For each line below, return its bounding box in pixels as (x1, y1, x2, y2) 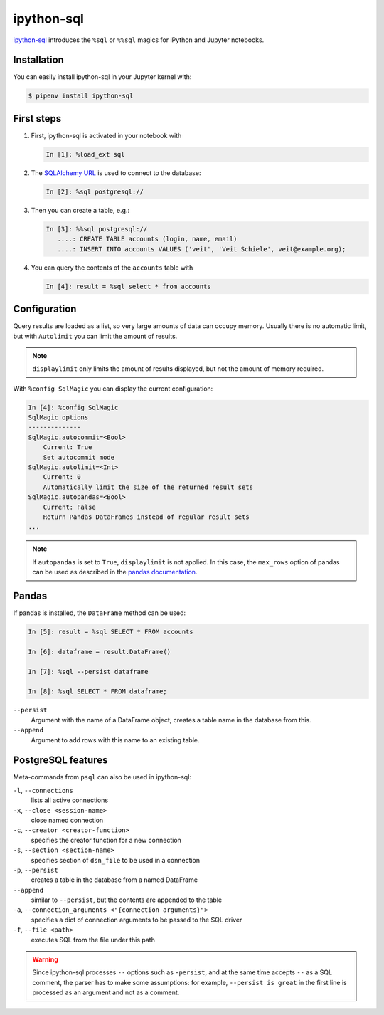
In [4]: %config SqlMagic (28, 403, 119, 411)
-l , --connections (13, 786, 74, 794)
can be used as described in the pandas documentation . (32, 568, 198, 577)
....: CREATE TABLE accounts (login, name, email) (57, 235, 238, 243)
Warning (32, 955, 58, 964)
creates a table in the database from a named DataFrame (31, 875, 198, 884)
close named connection (31, 816, 104, 824)
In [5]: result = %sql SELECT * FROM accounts (28, 628, 193, 636)
